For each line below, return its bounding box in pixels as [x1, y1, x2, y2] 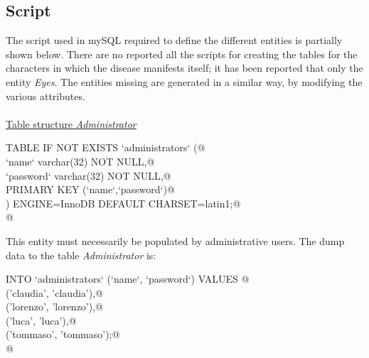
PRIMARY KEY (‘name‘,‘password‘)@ [6, 182, 175, 197]
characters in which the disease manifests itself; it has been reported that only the [6, 60, 363, 75]
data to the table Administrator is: [6, 247, 156, 262]
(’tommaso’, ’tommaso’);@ [6, 327, 120, 342]
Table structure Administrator [6, 116, 137, 131]
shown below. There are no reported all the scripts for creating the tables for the [6, 46, 358, 61]
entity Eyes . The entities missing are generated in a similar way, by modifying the [6, 74, 363, 89]
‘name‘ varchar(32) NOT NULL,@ [6, 153, 155, 168]
